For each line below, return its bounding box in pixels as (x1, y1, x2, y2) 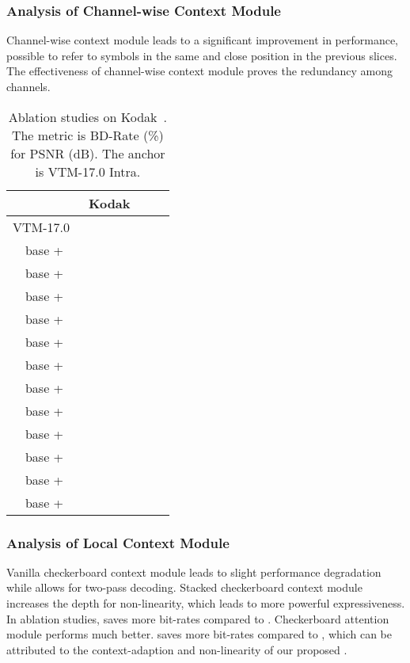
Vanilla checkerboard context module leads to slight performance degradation (6, 563, 382, 580)
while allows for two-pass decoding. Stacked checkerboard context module (6, 579, 363, 596)
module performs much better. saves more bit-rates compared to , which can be (6, 626, 392, 642)
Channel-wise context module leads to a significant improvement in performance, (6, 32, 398, 48)
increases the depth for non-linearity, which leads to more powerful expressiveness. (6, 595, 405, 611)
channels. (6, 78, 51, 94)
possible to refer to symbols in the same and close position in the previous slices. (6, 47, 397, 63)
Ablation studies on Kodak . (8, 107, 167, 126)
